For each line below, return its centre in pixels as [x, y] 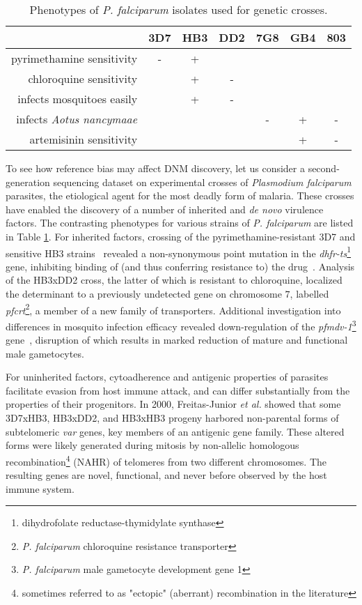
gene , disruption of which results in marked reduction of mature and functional [177, 340]
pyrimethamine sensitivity [74, 58]
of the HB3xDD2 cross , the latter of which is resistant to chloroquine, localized [174, 280]
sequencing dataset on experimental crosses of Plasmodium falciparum [202, 182]
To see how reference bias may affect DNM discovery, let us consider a [155, 168]
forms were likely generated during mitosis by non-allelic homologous [152, 445]
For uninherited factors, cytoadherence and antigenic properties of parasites [167, 377]
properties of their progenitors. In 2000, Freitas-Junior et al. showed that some [173, 404]
